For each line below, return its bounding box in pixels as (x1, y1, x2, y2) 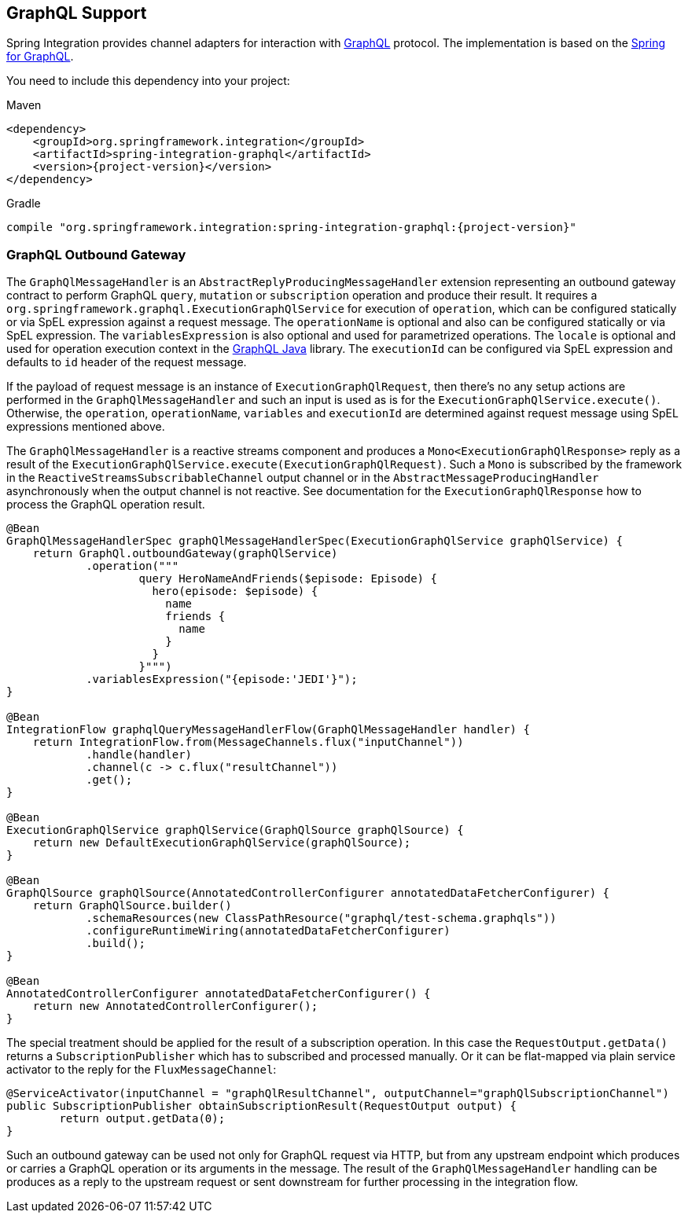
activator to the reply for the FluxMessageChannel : (6, 1063, 277, 1077)
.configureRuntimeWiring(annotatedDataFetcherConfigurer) (86, 924, 451, 938)
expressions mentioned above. (6, 420, 165, 434)
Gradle (6, 196, 41, 211)
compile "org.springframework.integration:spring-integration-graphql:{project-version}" (6, 221, 576, 234)
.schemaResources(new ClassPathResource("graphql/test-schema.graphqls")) (86, 912, 557, 925)
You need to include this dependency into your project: (6, 74, 290, 88)
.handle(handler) (86, 748, 193, 762)
